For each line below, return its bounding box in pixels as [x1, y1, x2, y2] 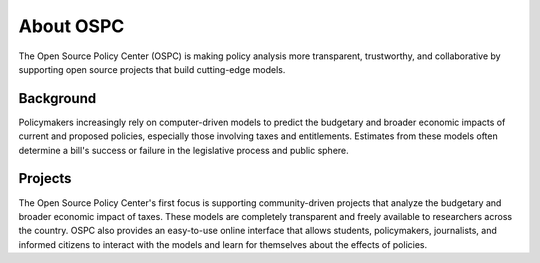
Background [18, 90, 97, 107]
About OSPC [18, 15, 125, 37]
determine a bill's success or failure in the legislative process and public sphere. [18, 144, 349, 156]
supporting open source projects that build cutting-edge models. [18, 63, 286, 75]
